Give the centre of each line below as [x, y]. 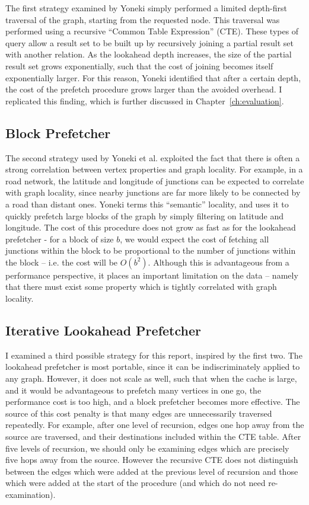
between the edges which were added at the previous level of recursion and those [152, 471]
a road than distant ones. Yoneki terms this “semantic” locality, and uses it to [147, 204]
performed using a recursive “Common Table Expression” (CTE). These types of [152, 31]
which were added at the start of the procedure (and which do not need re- [142, 483]
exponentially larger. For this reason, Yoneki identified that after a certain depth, [153, 77]
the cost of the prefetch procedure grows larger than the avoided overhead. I [144, 89]
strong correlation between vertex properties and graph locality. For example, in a [154, 169]
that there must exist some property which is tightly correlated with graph [141, 287]
